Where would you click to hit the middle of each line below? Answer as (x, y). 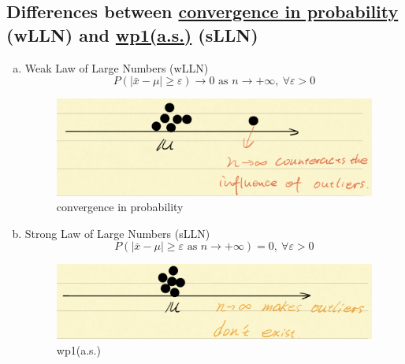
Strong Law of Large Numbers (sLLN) (117, 233)
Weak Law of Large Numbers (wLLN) (117, 67)
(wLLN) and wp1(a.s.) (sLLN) (132, 34)
